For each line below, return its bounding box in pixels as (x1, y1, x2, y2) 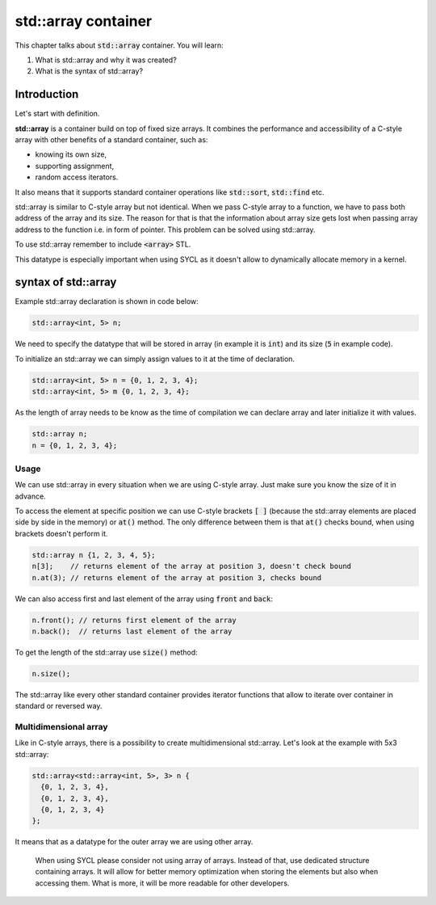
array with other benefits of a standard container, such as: (15, 135, 208, 145)
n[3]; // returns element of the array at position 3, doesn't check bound (31, 562, 351, 571)
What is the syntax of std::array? (35, 66, 144, 76)
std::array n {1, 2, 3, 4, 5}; (31, 550, 157, 559)
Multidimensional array (15, 722, 108, 733)
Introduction (15, 87, 79, 101)
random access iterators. (35, 172, 119, 182)
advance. (15, 491, 46, 501)
